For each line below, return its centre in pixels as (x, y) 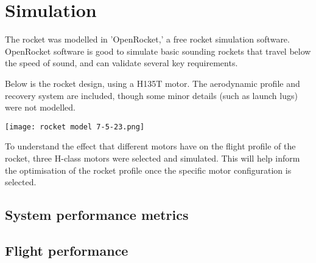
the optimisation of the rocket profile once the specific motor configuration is (148, 170)
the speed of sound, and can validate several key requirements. (121, 63)
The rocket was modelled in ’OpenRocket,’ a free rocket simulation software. (147, 39)
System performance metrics (97, 215)
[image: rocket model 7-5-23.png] (75, 127)
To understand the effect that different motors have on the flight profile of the (150, 146)
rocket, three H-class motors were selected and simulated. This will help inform (153, 158)
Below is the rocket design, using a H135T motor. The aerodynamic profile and (153, 83)
